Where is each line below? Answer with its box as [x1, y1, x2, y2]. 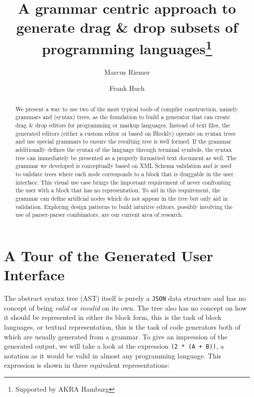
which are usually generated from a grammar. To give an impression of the [4, 331, 228, 341]
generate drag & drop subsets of [16, 17, 238, 37]
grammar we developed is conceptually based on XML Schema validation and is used [15, 162, 232, 170]
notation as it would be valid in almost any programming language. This [4, 350, 221, 360]
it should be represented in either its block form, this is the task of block [4, 312, 222, 322]
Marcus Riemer [104, 66, 150, 77]
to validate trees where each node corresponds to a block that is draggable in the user [15, 170, 233, 178]
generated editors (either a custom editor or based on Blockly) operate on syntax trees [15, 129, 236, 137]
